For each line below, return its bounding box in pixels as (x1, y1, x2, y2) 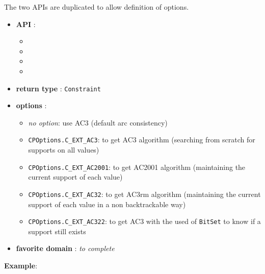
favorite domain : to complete (16, 243, 115, 254)
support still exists (28, 226, 86, 236)
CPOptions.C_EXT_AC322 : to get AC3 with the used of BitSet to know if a (28, 216, 261, 227)
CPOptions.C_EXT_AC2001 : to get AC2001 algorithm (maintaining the (28, 161, 246, 172)
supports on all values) (28, 144, 99, 155)
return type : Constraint (16, 83, 101, 93)
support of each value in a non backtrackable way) (28, 198, 186, 209)
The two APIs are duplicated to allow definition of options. (4, 2, 189, 12)
